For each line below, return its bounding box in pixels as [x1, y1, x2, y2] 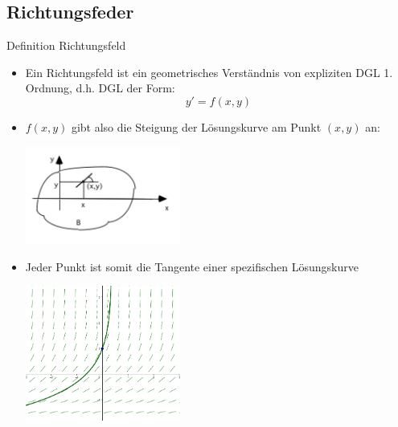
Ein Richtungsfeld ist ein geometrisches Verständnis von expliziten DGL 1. [25, 63, 393, 80]
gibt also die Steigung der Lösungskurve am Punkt [71, 118, 322, 135]
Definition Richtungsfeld [6, 37, 126, 54]
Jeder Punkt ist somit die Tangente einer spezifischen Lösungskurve [25, 258, 359, 274]
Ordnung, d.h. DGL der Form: [25, 79, 175, 96]
